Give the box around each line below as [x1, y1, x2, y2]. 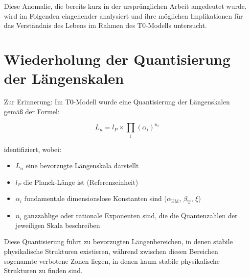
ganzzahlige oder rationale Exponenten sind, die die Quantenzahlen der [24, 210, 238, 221]
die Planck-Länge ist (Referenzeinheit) [23, 176, 138, 187]
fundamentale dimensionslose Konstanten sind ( [24, 193, 167, 203]
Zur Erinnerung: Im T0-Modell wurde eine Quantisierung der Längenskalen [4, 97, 230, 107]
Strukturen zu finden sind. [4, 265, 83, 276]
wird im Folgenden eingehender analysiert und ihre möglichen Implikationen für [4, 10, 243, 21]
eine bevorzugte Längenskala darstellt [25, 160, 139, 171]
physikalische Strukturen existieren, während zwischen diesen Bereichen [4, 246, 218, 256]
